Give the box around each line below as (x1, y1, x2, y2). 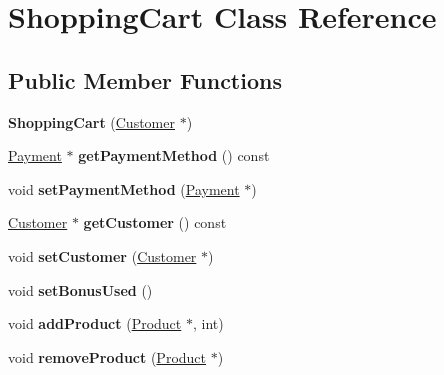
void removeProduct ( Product (8, 346, 207, 367)
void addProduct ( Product (8, 313, 182, 334)
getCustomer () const (83, 212, 227, 233)
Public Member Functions (8, 64, 282, 95)
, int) (192, 313, 224, 334)
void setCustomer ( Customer (8, 245, 197, 266)
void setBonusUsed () (8, 279, 153, 300)
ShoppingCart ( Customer (8, 111, 175, 132)
